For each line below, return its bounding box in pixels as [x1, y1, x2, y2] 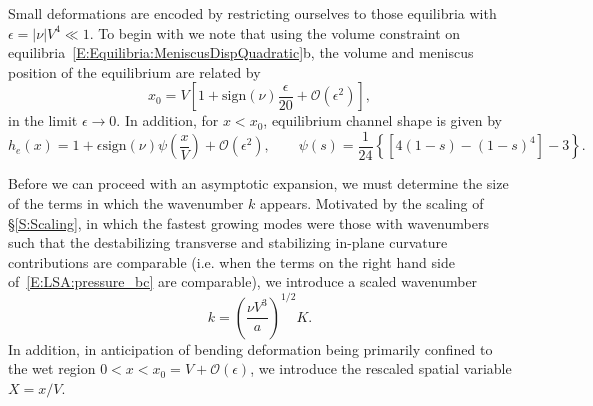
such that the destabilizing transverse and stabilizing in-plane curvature [8, 232, 448, 253]
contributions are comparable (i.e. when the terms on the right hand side [8, 251, 455, 272]
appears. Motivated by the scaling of [260, 193, 484, 214]
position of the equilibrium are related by [8, 61, 261, 82]
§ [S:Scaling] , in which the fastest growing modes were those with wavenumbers [8, 212, 489, 233]
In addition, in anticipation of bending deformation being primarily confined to [8, 338, 493, 359]
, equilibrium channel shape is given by [263, 110, 502, 131]
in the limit [8, 110, 78, 131]
